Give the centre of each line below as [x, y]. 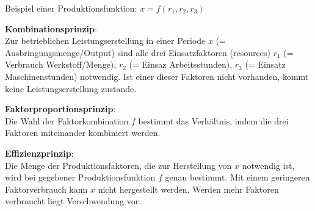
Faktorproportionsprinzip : [60, 109]
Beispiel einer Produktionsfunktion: [71, 8]
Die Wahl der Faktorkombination [67, 120]
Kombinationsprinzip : [51, 28]
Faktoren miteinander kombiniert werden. [83, 133]
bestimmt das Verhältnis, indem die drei [213, 120]
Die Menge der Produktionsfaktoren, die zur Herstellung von [118, 165]
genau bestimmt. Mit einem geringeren [237, 177]
